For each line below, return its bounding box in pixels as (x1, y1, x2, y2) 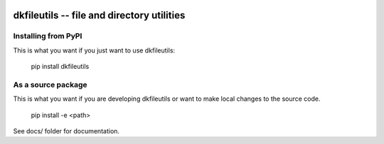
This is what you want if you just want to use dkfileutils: (13, 46, 176, 55)
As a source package (13, 79, 87, 89)
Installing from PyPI (13, 31, 82, 41)
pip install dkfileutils (31, 62, 90, 71)
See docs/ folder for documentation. (13, 127, 120, 135)
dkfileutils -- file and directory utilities (13, 9, 186, 21)
